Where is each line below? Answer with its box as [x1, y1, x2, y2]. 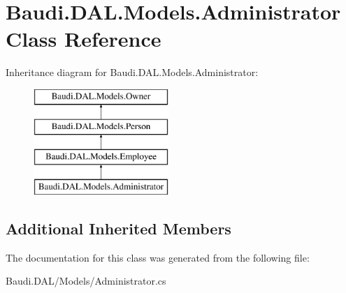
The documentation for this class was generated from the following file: [6, 250, 310, 264]
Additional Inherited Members [6, 218, 231, 239]
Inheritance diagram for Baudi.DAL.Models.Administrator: [6, 65, 259, 80]
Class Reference [6, 24, 161, 53]
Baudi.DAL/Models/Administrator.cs [6, 273, 166, 288]
